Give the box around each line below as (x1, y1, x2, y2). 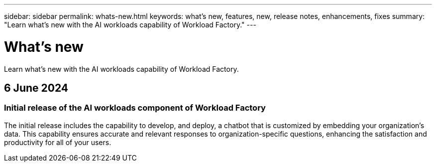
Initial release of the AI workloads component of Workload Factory (4, 103, 266, 113)
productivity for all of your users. (4, 138, 111, 147)
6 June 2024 (4, 81, 69, 94)
